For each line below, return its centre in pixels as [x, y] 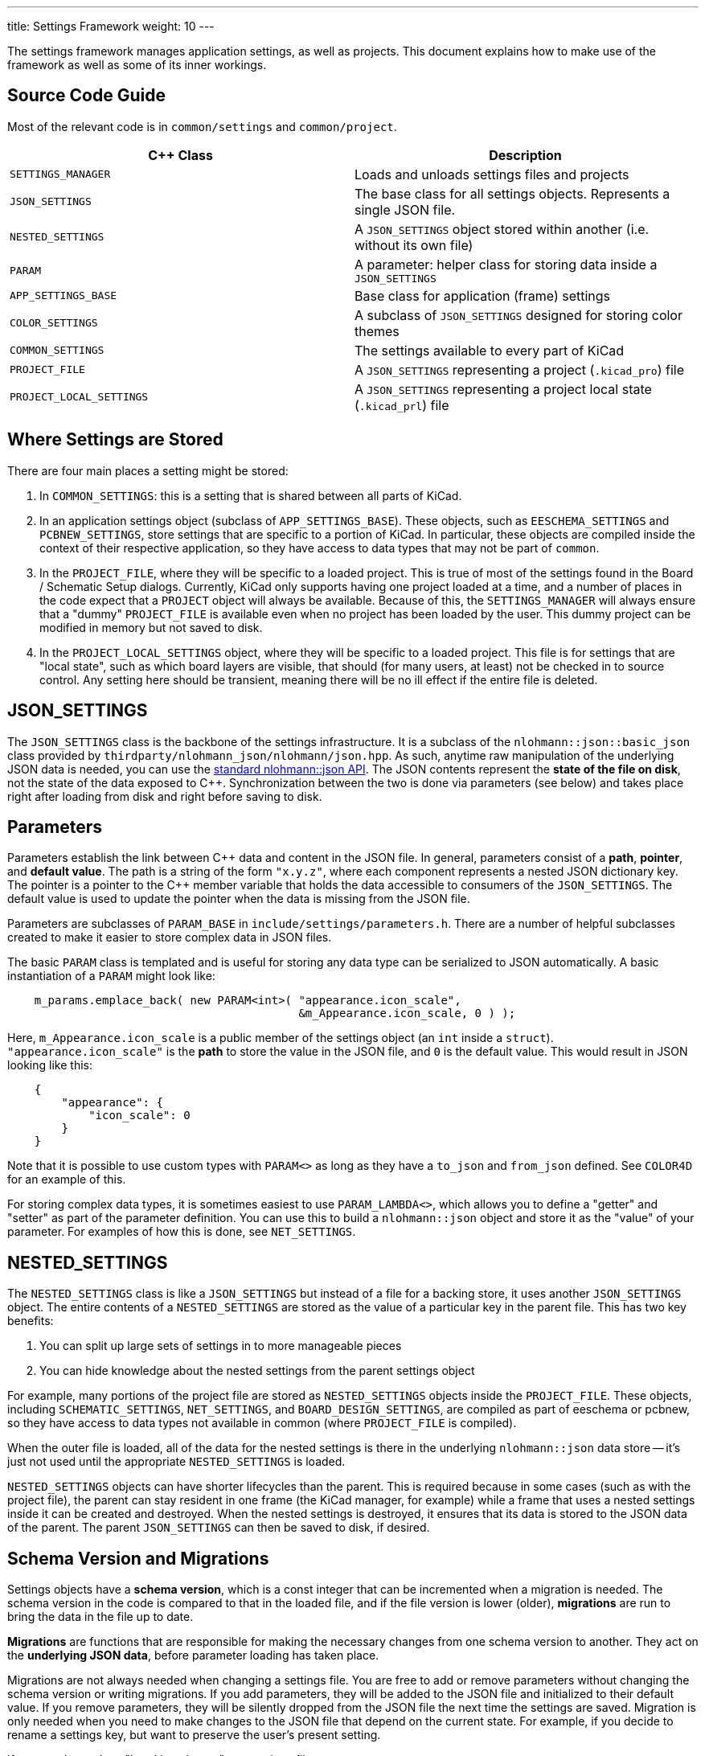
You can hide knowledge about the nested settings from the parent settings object [257, 1371]
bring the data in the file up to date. [100, 1617]
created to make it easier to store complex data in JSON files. [170, 937]
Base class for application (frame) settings [483, 295]
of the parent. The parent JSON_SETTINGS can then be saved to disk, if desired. [219, 1528]
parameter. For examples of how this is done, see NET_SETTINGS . [182, 1232]
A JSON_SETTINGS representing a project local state [503, 389]
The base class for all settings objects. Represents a [512, 193]
